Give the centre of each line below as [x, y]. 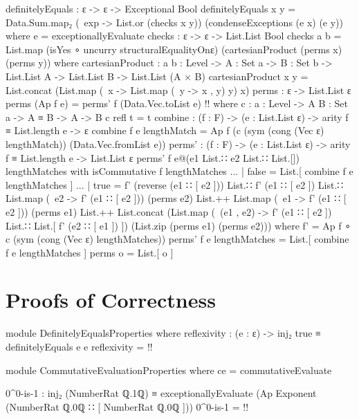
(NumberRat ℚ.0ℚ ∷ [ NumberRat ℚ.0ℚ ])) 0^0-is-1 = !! [127, 406]
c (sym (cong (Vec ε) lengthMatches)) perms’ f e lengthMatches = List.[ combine [177, 239]
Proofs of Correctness [111, 300]
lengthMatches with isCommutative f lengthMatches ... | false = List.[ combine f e [179, 171]
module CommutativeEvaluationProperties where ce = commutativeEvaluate [169, 370]
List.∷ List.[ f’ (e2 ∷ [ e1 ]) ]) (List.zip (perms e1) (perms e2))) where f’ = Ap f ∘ [178, 225]
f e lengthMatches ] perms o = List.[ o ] [90, 252]
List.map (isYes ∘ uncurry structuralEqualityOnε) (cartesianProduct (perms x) [174, 49]
